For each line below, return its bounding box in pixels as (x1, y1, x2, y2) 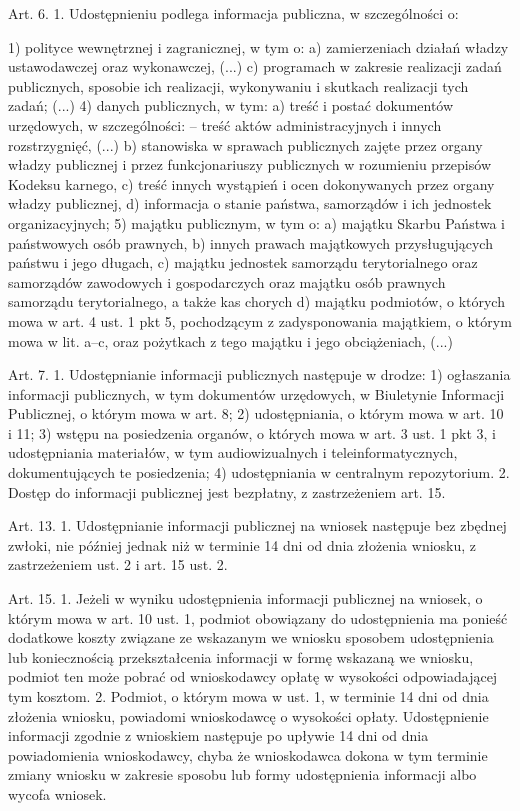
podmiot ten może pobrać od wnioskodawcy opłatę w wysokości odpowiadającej (8, 666, 498, 687)
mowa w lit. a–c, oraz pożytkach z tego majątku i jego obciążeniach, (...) (8, 330, 453, 351)
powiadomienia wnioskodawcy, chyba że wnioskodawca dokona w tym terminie (8, 744, 488, 765)
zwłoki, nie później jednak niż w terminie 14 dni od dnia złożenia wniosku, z (8, 534, 477, 555)
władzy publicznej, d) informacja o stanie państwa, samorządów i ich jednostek (8, 193, 492, 214)
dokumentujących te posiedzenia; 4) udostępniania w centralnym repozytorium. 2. (8, 462, 510, 483)
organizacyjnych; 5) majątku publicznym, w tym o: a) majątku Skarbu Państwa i (8, 212, 505, 233)
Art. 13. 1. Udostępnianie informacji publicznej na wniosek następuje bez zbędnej (8, 515, 507, 536)
